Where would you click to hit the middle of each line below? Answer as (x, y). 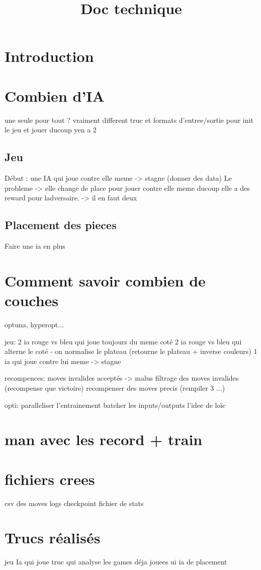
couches (32, 300)
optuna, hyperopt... (34, 324)
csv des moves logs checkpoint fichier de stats (74, 503)
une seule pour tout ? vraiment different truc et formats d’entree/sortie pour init (129, 120)
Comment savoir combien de (105, 280)
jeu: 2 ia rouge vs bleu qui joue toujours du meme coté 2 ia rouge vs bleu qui (123, 341)
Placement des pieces (61, 225)
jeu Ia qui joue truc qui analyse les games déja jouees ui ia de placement (116, 562)
